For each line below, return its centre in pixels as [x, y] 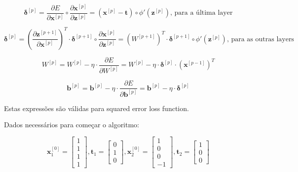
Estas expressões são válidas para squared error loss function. [96, 108]
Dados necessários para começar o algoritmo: [72, 125]
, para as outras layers [260, 39]
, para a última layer [201, 13]
